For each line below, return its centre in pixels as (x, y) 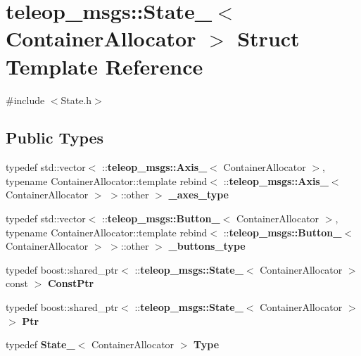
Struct (268, 38)
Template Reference (104, 66)
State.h (76, 100)
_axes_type (199, 195)
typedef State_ (40, 344)
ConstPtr (71, 283)
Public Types (55, 138)
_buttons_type (207, 246)
